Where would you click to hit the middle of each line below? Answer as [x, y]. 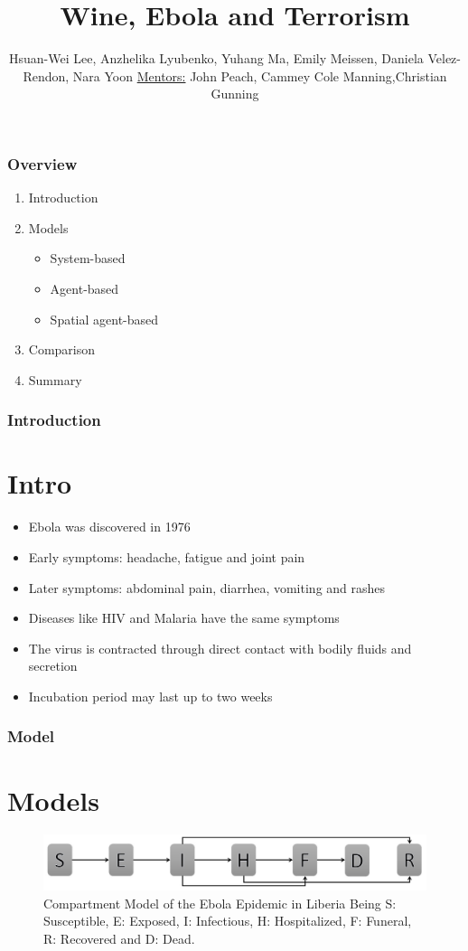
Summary [55, 379]
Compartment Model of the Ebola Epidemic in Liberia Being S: [220, 903]
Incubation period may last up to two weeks [150, 696]
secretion [53, 666]
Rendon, [46, 75]
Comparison [62, 349]
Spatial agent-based [104, 319]
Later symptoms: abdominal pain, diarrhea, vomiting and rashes [207, 587]
